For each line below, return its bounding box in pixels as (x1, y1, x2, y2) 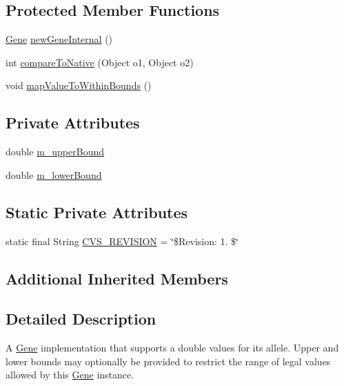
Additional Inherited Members (6, 267, 228, 289)
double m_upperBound (6, 144, 104, 159)
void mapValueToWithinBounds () (6, 78, 152, 93)
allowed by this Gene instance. (6, 367, 134, 382)
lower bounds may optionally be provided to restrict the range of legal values (6, 354, 331, 368)
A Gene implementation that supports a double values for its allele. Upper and (6, 340, 339, 355)
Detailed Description (6, 308, 156, 329)
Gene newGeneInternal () (6, 32, 113, 46)
